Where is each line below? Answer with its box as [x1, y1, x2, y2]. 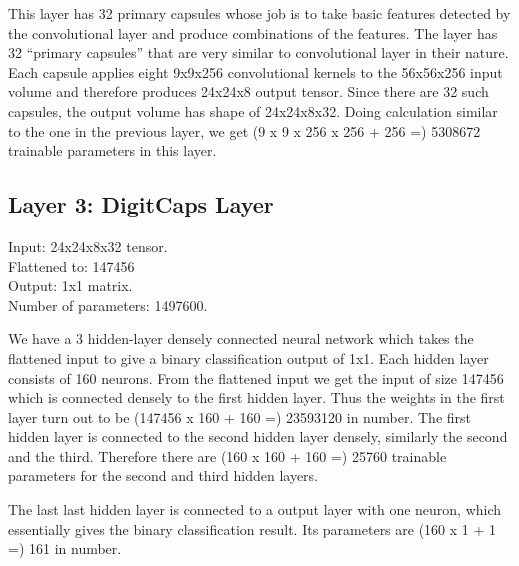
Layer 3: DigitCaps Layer [8, 189, 274, 220]
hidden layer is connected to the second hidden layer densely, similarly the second [8, 426, 508, 447]
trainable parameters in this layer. [8, 140, 217, 161]
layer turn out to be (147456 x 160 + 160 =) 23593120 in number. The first [8, 406, 472, 427]
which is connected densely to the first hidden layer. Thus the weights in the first [8, 387, 505, 408]
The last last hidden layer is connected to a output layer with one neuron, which [8, 499, 502, 520]
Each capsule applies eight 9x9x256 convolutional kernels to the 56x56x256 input [8, 61, 503, 82]
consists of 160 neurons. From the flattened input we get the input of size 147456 [8, 367, 504, 388]
